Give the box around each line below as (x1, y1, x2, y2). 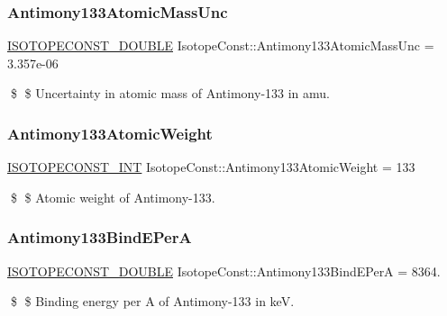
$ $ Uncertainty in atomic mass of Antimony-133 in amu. (10, 84, 331, 103)
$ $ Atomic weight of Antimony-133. (10, 187, 215, 206)
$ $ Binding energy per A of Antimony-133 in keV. (10, 292, 295, 311)
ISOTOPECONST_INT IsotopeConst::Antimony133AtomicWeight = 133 (7, 158, 415, 176)
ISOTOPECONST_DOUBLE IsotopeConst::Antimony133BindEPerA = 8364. (7, 261, 441, 280)
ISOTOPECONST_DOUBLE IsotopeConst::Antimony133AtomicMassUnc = (7, 36, 434, 55)
